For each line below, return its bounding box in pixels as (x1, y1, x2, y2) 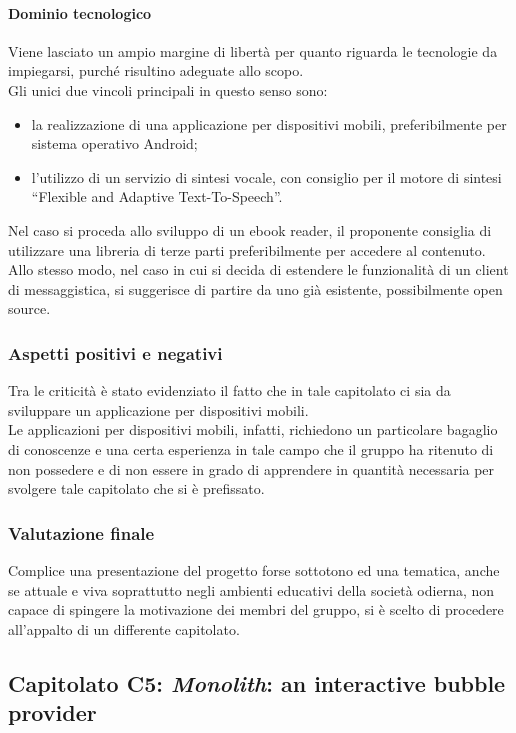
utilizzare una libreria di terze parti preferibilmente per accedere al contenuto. (8, 239, 486, 260)
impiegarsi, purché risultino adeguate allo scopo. (8, 60, 304, 81)
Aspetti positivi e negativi (8, 340, 223, 365)
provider (8, 697, 97, 728)
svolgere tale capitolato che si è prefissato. (8, 478, 265, 499)
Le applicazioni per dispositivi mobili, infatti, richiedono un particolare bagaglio (8, 419, 498, 440)
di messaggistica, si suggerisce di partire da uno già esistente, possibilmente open (8, 278, 503, 299)
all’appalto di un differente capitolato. (8, 618, 240, 639)
